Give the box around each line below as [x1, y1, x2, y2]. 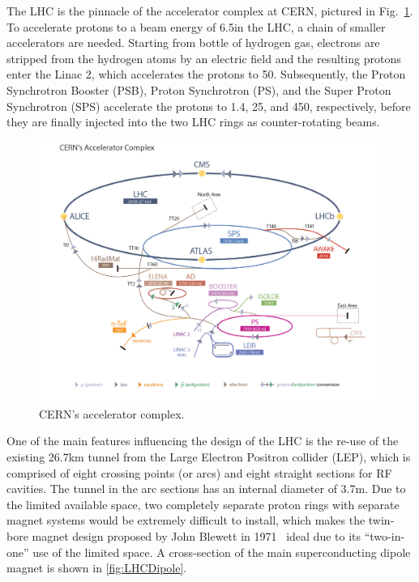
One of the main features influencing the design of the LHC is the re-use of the [6, 432, 399, 449]
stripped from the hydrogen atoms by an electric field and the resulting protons [6, 49, 401, 66]
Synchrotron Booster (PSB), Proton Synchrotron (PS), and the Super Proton [6, 81, 391, 98]
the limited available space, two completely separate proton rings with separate [6, 495, 400, 512]
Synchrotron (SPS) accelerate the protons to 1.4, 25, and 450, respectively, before [6, 97, 411, 114]
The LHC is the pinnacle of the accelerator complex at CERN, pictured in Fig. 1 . [6, 2, 413, 19]
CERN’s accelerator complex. [39, 405, 185, 422]
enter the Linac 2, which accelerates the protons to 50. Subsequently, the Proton [6, 66, 406, 83]
